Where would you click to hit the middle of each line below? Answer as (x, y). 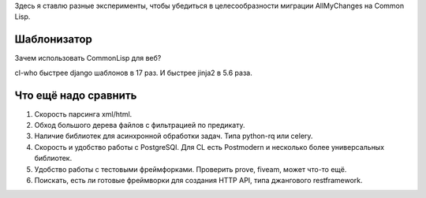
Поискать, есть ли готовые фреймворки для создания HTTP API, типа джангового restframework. (198, 180)
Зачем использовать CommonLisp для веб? (88, 58)
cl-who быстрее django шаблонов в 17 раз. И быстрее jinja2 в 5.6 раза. (133, 73)
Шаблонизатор (53, 39)
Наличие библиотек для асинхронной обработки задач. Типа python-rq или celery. (174, 136)
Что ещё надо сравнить (76, 95)
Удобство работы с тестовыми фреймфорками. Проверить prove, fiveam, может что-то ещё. (191, 169)
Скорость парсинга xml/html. (83, 114)
